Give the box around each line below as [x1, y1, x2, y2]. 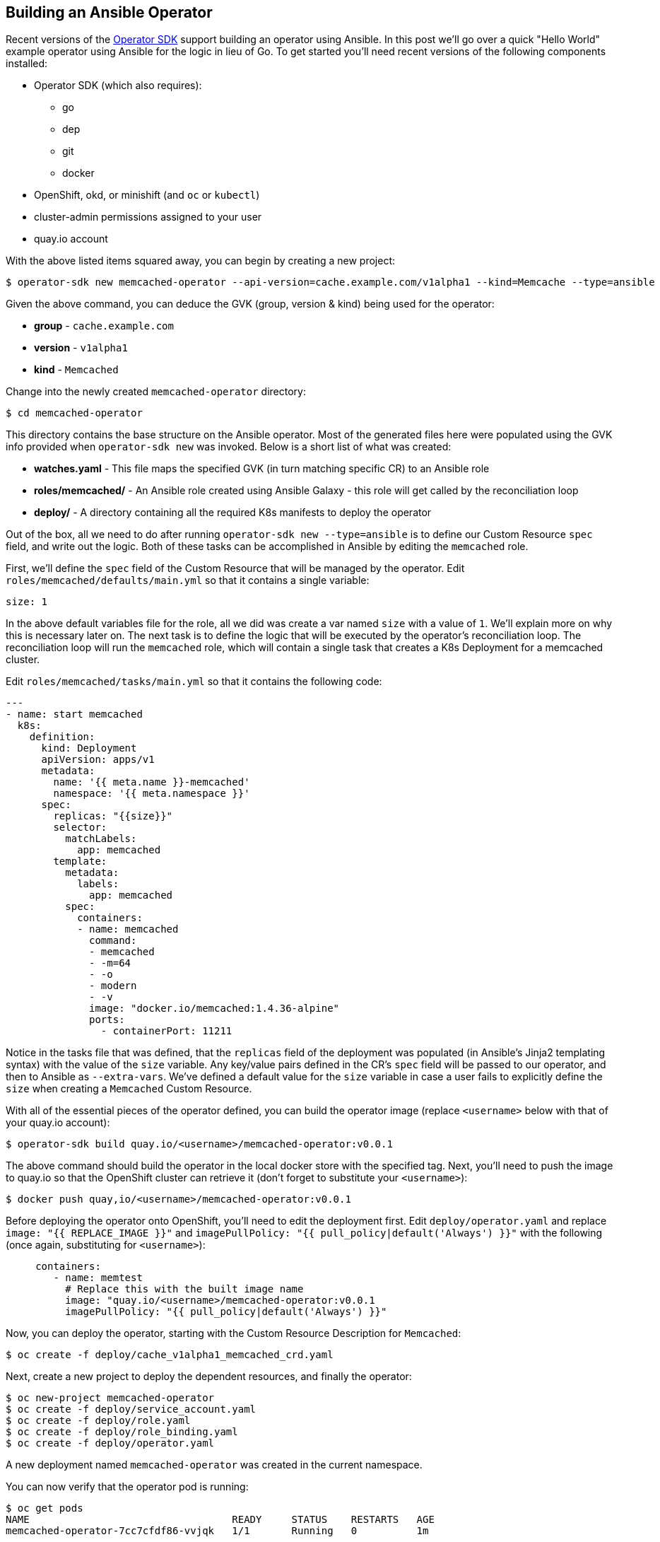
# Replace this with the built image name [65, 1283, 304, 1295]
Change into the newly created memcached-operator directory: [6, 385, 306, 398]
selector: [53, 822, 107, 834]
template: [53, 855, 107, 868]
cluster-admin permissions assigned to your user [34, 211, 262, 223]
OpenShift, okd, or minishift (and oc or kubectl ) [34, 189, 260, 201]
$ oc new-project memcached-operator [6, 1392, 215, 1404]
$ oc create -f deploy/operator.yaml [6, 1437, 215, 1449]
